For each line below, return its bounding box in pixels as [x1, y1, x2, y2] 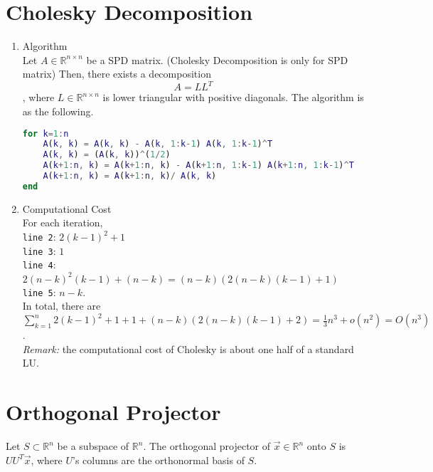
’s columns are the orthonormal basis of [73, 452, 245, 467]
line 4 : [22, 257, 56, 272]
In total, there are [22, 298, 101, 313]
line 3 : [22, 243, 56, 258]
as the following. [22, 104, 94, 118]
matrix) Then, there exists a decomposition [22, 66, 211, 81]
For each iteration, [22, 215, 103, 230]
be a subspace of [57, 439, 129, 453]
